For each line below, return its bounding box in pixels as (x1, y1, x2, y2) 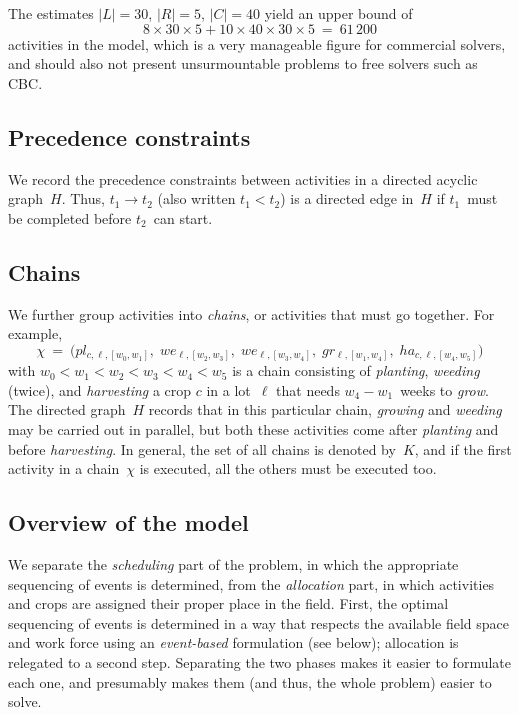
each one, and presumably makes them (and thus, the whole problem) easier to (8, 671, 492, 692)
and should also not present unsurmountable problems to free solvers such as (8, 53, 478, 74)
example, (8, 323, 63, 344)
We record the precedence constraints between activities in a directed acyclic (8, 168, 478, 189)
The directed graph (8, 399, 126, 420)
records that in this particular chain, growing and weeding (148, 399, 502, 420)
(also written (157, 188, 236, 209)
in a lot (206, 379, 251, 400)
